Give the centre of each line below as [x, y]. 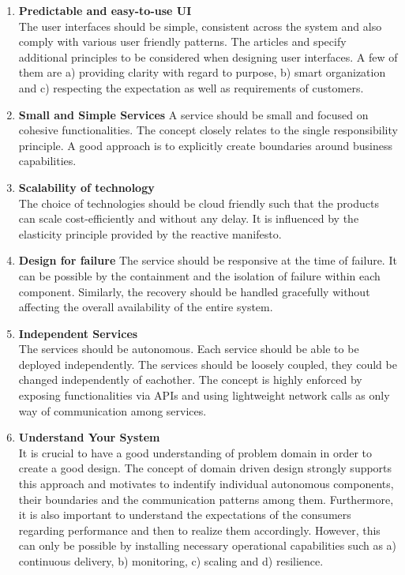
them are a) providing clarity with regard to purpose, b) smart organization [202, 72]
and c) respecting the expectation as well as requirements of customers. [191, 87]
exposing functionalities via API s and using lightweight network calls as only [204, 395]
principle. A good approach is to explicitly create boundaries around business [205, 145]
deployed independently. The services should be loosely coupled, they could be [208, 364]
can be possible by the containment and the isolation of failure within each [199, 275]
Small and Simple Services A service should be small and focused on [193, 114]
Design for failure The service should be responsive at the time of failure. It [208, 260]
